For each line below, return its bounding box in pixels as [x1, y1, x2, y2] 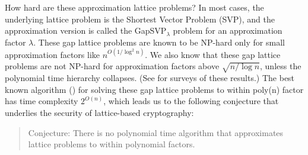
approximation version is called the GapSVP [5, 24, 167, 37]
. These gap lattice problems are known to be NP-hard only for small [33, 35, 285, 48]
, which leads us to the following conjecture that [103, 95, 279, 107]
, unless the [260, 60, 301, 72]
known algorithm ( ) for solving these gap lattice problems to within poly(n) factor [5, 83, 304, 95]
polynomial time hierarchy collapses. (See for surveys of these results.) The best [5, 72, 295, 84]
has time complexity [5, 95, 78, 107]
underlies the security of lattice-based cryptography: [5, 106, 194, 119]
